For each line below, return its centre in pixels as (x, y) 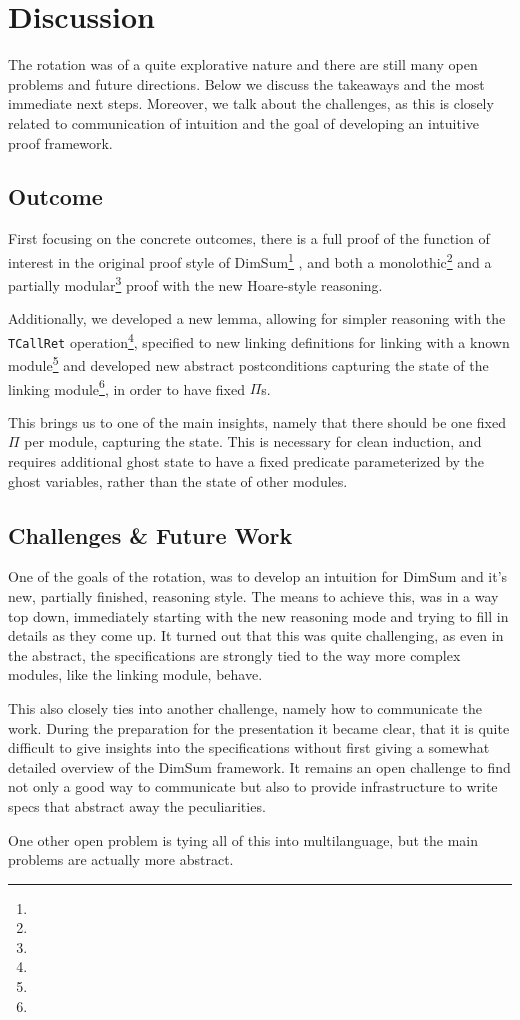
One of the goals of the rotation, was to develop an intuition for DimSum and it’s (258, 576)
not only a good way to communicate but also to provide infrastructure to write (253, 786)
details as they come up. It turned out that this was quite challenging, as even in (256, 635)
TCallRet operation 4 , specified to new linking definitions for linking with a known (259, 340)
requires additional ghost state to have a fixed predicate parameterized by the (246, 460)
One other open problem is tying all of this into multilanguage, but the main (243, 839)
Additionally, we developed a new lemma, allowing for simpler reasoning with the (257, 318)
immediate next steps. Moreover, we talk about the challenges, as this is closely (251, 103)
